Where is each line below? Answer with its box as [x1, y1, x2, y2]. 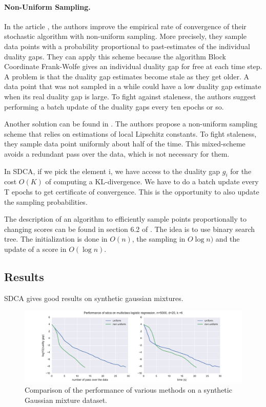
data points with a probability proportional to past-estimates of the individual [4, 40, 251, 51]
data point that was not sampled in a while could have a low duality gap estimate [4, 81, 261, 92]
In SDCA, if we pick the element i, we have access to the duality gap [4, 165, 220, 176]
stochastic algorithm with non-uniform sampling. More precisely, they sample [4, 31, 247, 41]
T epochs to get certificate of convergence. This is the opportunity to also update [4, 186, 259, 197]
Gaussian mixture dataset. [25, 394, 107, 405]
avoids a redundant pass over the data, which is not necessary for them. [4, 148, 230, 159]
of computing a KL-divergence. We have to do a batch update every [45, 176, 259, 187]
